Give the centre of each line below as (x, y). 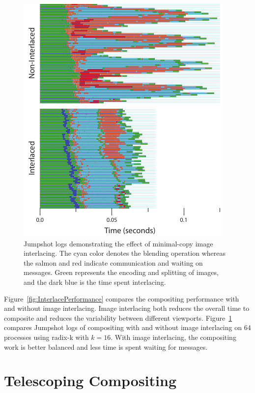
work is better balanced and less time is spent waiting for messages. (106, 347)
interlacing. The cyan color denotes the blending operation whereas (125, 253)
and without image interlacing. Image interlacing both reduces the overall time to (127, 308)
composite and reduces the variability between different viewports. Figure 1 (118, 317)
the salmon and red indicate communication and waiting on (113, 262)
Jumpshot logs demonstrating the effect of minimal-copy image (118, 243)
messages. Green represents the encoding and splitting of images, (121, 272)
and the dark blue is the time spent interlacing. (95, 282)
